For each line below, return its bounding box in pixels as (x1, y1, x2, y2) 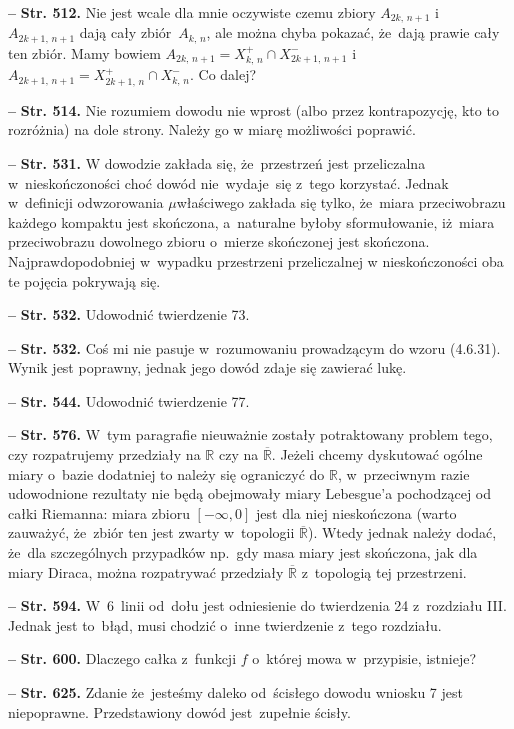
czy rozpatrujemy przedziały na (8, 444, 201, 465)
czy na (218, 444, 259, 465)
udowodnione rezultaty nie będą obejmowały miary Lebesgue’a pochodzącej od (8, 483, 492, 504)
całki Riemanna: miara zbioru (8, 502, 190, 523)
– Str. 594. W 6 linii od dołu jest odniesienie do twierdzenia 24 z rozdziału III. (8, 595, 507, 616)
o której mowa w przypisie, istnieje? (252, 648, 477, 669)
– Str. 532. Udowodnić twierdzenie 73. (8, 304, 250, 325)
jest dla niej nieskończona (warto (256, 502, 457, 523)
